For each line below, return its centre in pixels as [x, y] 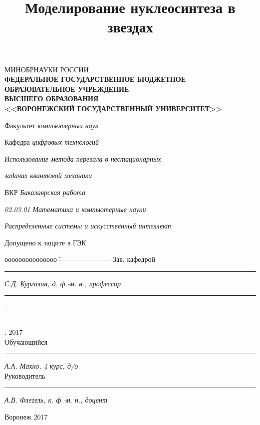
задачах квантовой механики [48, 175]
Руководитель [25, 375]
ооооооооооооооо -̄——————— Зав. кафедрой [80, 259]
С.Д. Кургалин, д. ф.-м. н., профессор [63, 283]
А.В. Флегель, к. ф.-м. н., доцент [56, 400]
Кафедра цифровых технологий [52, 142]
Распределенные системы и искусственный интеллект [88, 226]
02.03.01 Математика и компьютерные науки [75, 209]
